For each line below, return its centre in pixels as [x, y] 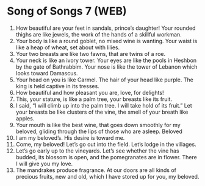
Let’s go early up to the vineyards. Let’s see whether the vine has [97, 151]
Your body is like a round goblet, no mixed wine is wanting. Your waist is [106, 41]
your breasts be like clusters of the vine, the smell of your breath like [102, 112]
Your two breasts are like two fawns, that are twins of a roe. [91, 53]
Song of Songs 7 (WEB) [67, 11]
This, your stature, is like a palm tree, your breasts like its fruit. [94, 99]
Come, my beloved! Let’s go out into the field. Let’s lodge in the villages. [106, 144]
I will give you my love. [44, 164]
